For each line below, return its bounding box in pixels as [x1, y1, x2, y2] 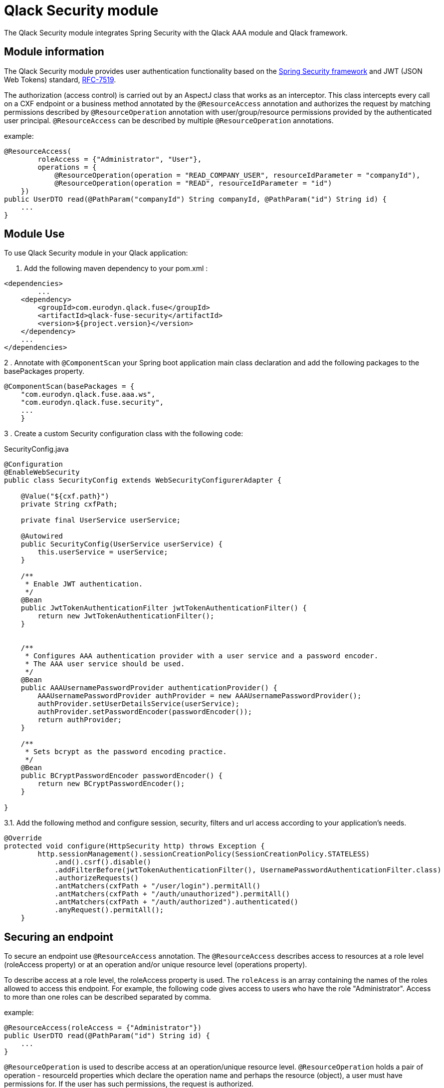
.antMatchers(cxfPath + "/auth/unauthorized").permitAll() [54, 890, 290, 898]
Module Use [4, 228, 65, 241]
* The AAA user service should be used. [25, 660, 185, 668]
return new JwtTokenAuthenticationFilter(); [37, 612, 215, 620]
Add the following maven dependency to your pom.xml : [24, 264, 208, 273]
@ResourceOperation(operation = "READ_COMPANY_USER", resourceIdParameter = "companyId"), [54, 171, 421, 179]
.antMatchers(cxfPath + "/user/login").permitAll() [54, 882, 261, 890]
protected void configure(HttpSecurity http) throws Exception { [4, 842, 265, 850]
